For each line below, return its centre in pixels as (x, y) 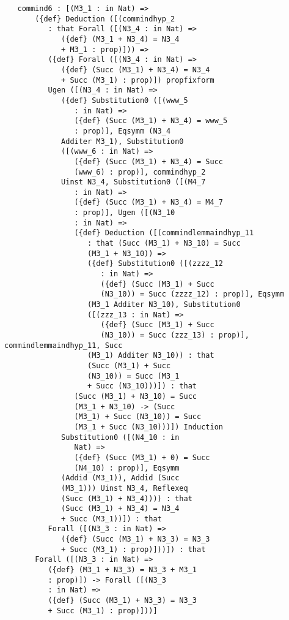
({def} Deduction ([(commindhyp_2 (105, 19)
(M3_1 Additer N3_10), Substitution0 (164, 305)
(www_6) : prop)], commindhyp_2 (140, 172)
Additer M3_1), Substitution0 (123, 141)
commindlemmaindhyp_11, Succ (64, 345)
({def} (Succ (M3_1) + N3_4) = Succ (148, 161)
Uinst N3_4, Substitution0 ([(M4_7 (134, 182)
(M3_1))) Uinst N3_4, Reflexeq (125, 488)
